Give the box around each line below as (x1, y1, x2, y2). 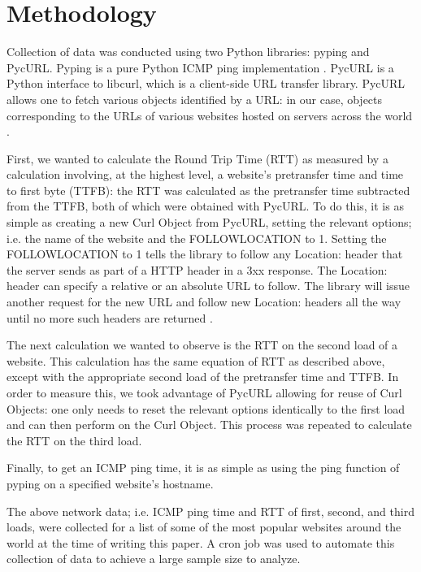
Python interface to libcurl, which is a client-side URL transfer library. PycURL (7, 75, 406, 92)
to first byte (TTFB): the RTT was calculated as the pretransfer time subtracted (7, 181, 410, 198)
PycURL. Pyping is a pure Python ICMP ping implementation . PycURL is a (7, 58, 394, 76)
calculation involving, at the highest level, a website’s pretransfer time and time (7, 166, 404, 183)
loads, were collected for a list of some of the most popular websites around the (7, 518, 401, 535)
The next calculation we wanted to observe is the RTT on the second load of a (7, 336, 398, 353)
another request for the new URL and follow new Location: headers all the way (7, 293, 401, 310)
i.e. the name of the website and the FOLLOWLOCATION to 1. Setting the (7, 229, 387, 246)
